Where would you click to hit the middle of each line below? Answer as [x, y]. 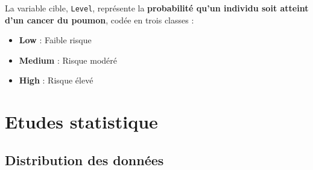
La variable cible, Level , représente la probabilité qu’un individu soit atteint [157, 8]
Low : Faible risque [55, 40]
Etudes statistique [81, 122]
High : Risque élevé [56, 80]
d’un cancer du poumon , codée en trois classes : [100, 20]
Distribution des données [84, 159]
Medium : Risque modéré [68, 60]
